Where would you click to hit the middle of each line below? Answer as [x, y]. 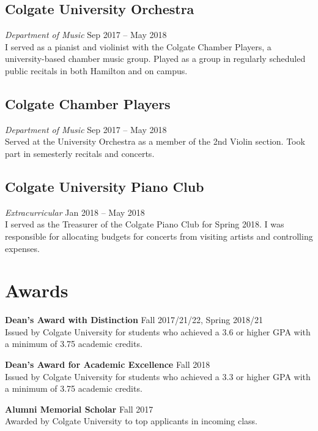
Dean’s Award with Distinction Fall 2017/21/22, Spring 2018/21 [134, 320]
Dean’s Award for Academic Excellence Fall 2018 [108, 364]
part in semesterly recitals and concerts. [80, 153]
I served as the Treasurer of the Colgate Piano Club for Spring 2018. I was [145, 224]
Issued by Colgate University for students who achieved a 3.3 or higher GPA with [158, 376]
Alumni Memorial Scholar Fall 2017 [79, 409]
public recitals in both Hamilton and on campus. [96, 70]
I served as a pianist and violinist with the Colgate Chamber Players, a [138, 46]
